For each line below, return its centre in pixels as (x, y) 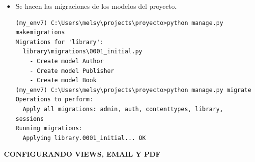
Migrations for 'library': (59, 42)
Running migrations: (49, 128)
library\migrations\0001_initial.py (83, 52)
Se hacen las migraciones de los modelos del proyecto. (96, 6)
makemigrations (40, 33)
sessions (30, 119)
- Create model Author (67, 61)
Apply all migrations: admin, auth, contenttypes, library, (123, 109)
